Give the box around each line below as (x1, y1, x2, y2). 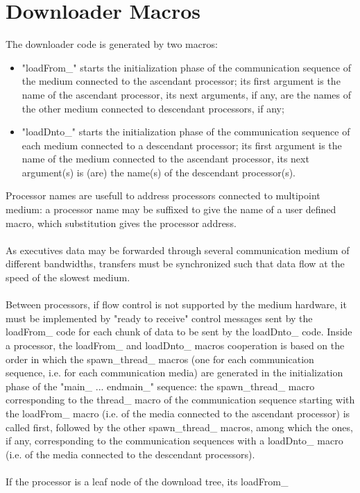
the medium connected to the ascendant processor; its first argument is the (22, 74, 341, 88)
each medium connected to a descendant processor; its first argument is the (22, 137, 342, 152)
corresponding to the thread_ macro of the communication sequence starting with (6, 392, 355, 407)
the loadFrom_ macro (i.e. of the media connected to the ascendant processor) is (6, 406, 350, 420)
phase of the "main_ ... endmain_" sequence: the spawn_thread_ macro (6, 378, 315, 393)
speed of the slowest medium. (6, 270, 130, 285)
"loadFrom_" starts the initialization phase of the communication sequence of (22, 60, 352, 74)
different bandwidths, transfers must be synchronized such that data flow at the (6, 256, 345, 271)
